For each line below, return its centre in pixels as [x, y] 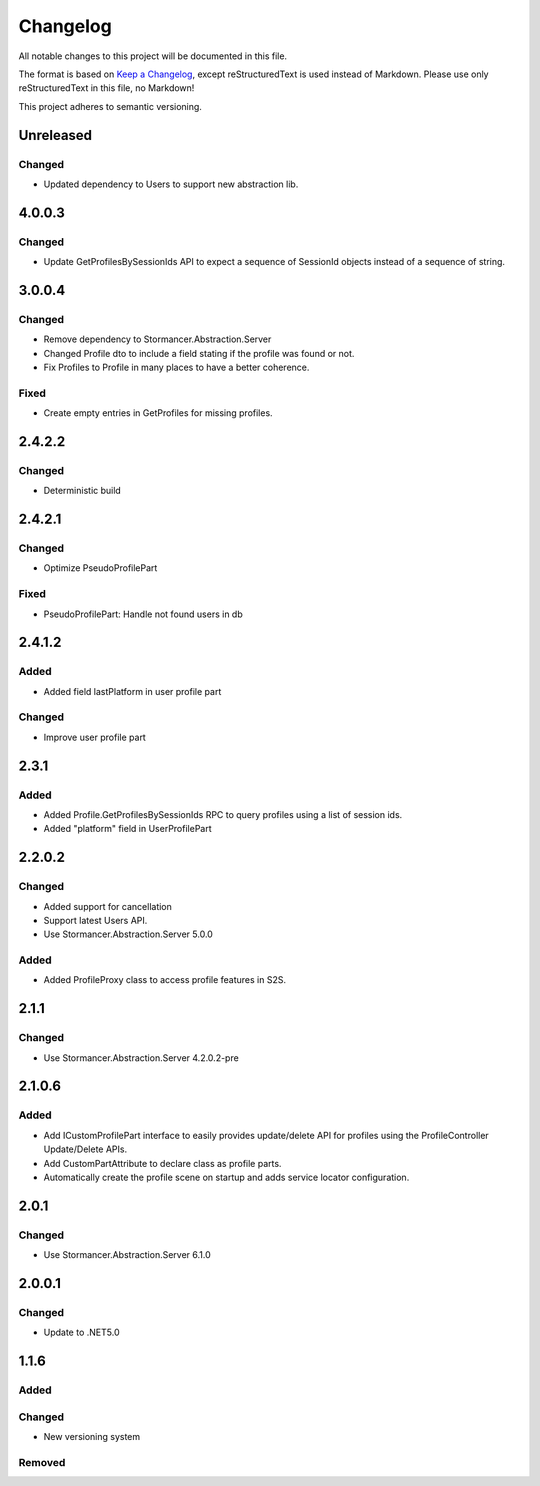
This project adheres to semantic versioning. [110, 106]
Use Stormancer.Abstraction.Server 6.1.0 [127, 1255]
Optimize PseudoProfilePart [100, 568]
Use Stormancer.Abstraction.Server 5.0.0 [128, 934]
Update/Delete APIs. [85, 1149]
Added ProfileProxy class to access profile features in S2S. [165, 980]
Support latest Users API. [95, 920]
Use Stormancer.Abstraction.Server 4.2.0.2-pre [141, 1057]
